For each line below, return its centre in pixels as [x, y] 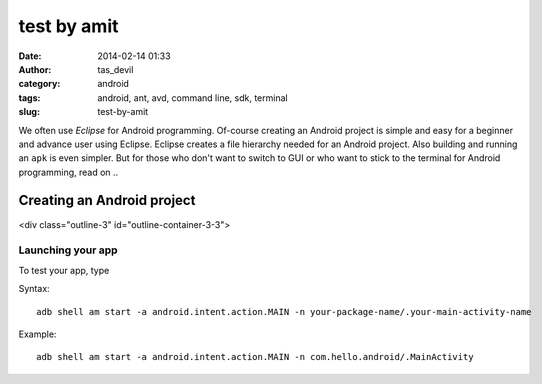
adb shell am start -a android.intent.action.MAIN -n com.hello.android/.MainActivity [255, 357]
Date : [30, 56]
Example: [37, 334]
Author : [35, 69]
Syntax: [34, 289]
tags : [29, 97]
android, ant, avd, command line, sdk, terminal [193, 97]
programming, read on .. [68, 172]
